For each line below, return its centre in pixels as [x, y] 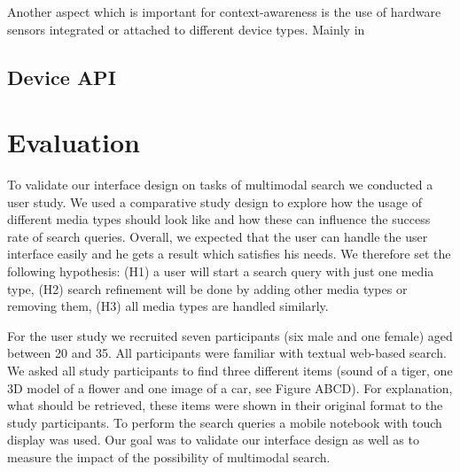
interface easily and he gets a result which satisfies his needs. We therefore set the [229, 254]
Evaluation [74, 142]
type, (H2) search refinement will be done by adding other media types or [207, 288]
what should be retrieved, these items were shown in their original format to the [225, 405]
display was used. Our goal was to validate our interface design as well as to [213, 440]
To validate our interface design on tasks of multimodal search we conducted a [220, 185]
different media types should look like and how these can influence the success [219, 219]
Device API [62, 77]
